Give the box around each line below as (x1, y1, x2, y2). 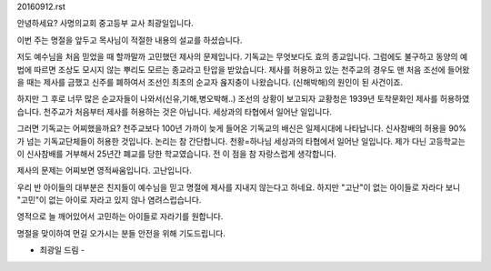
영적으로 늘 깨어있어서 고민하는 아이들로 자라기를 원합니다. (16, 211, 224, 222)
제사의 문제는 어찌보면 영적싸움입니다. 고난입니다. (16, 165, 193, 176)
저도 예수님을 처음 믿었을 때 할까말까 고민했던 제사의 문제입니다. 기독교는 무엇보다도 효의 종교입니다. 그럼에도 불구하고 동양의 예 (16, 51, 468, 63)
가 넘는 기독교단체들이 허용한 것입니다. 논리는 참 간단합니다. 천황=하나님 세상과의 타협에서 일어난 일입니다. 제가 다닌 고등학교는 (16, 135, 466, 146)
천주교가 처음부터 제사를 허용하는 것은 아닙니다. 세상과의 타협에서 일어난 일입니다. (43, 105, 332, 117)
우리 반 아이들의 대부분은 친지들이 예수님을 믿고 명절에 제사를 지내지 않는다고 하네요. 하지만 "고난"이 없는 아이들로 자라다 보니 (16, 182, 461, 193)
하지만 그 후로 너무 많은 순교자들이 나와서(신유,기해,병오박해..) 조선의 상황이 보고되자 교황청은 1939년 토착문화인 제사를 (16, 94, 438, 105)
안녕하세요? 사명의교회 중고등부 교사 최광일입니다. (16, 18, 195, 29)
